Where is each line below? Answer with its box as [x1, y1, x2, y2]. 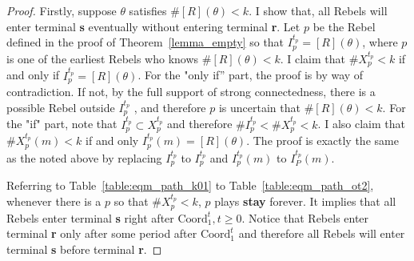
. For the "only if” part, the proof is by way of [137, 66, 364, 83]
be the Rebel [312, 18, 376, 34]
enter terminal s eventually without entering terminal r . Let [6, 18, 301, 34]
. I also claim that [317, 115, 405, 132]
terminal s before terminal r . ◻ [6, 240, 162, 257]
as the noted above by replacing [6, 149, 162, 166]
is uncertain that [218, 98, 301, 115]
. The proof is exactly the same [246, 132, 399, 149]
